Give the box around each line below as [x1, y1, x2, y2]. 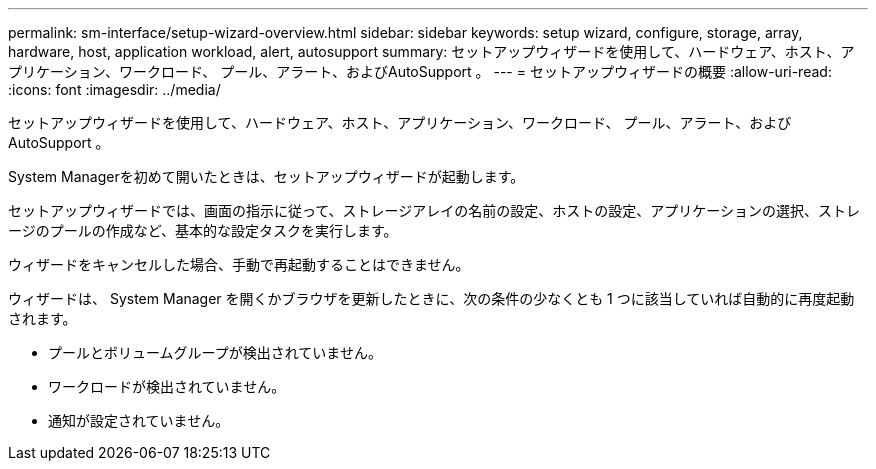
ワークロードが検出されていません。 [48, 378, 286, 395]
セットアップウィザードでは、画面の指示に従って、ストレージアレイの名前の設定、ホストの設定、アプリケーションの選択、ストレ [8, 202, 861, 219]
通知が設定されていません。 [48, 412, 230, 429]
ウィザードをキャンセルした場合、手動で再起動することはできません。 [8, 256, 470, 273]
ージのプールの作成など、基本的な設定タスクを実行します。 [8, 222, 398, 239]
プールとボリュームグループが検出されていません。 [48, 344, 382, 361]
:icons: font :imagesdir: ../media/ [8, 81, 221, 98]
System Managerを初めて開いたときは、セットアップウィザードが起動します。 [8, 168, 525, 185]
